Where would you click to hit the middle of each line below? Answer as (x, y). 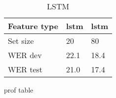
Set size (21, 41)
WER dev (25, 55)
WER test (25, 69)
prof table (19, 90)
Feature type (33, 26)
